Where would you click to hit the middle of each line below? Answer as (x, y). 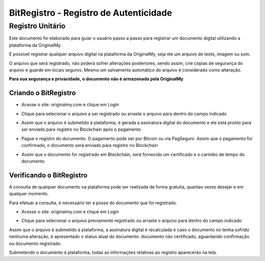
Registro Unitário (37, 26)
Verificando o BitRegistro (48, 175)
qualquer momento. (29, 194)
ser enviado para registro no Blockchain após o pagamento (81, 129)
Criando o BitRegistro (42, 93)
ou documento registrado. (35, 243)
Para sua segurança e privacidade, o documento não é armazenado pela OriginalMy (96, 79)
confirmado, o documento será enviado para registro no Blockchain (90, 145)
